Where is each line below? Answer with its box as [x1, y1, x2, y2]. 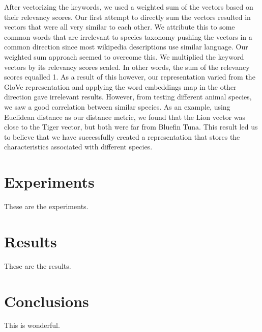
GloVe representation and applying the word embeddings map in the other [4, 81, 237, 92]
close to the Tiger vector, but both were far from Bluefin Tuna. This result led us [4, 121, 258, 132]
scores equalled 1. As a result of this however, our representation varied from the [4, 71, 255, 82]
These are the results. [4, 260, 71, 271]
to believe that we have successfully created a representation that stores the [4, 131, 240, 142]
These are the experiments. [4, 201, 89, 212]
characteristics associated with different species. [4, 141, 153, 152]
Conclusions [4, 290, 89, 311]
